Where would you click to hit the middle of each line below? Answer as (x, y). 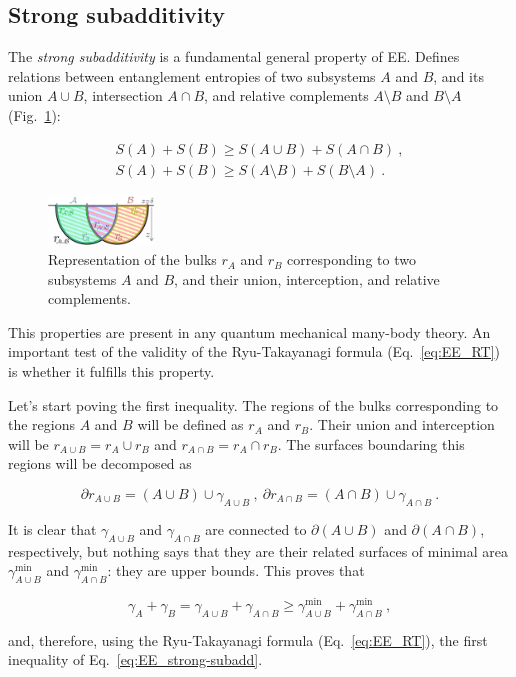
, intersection (123, 95)
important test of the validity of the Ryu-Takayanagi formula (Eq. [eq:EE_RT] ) (254, 351)
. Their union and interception (402, 424)
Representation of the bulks (132, 259)
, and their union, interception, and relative (307, 278)
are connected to (256, 528)
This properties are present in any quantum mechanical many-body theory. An (249, 331)
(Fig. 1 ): (34, 114)
